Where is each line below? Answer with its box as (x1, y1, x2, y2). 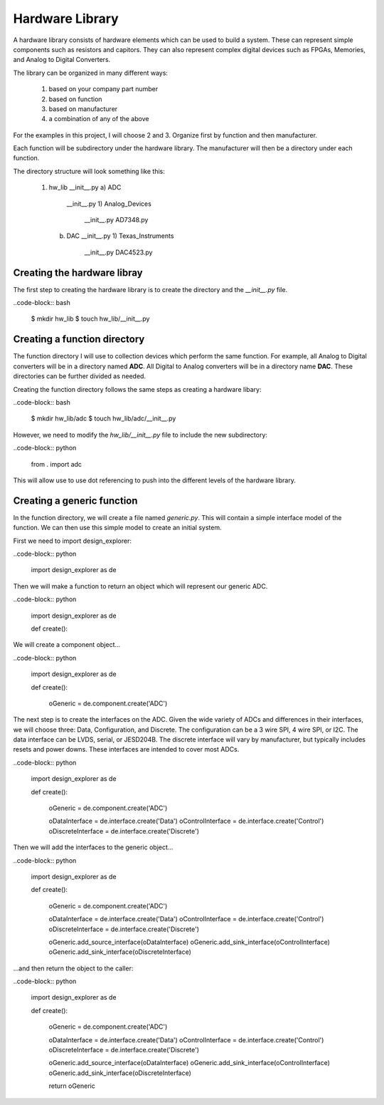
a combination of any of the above (48, 115, 149, 123)
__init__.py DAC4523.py (84, 248, 153, 256)
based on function (48, 95, 102, 103)
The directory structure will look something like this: (13, 167, 165, 175)
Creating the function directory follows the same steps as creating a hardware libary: (13, 385, 262, 393)
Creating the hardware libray (13, 266, 143, 279)
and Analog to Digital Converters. (13, 56, 111, 64)
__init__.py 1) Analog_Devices (66, 199, 152, 208)
